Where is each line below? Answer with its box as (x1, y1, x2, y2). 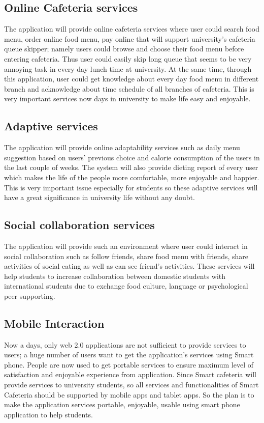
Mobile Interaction (4, 315, 105, 331)
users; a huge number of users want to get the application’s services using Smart (4, 349, 254, 360)
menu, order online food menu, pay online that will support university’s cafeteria (4, 33, 255, 44)
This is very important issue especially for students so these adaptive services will (4, 182, 258, 192)
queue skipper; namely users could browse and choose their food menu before (4, 43, 244, 54)
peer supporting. (4, 290, 55, 301)
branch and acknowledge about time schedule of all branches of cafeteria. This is (4, 83, 254, 94)
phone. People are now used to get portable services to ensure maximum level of (4, 359, 253, 370)
